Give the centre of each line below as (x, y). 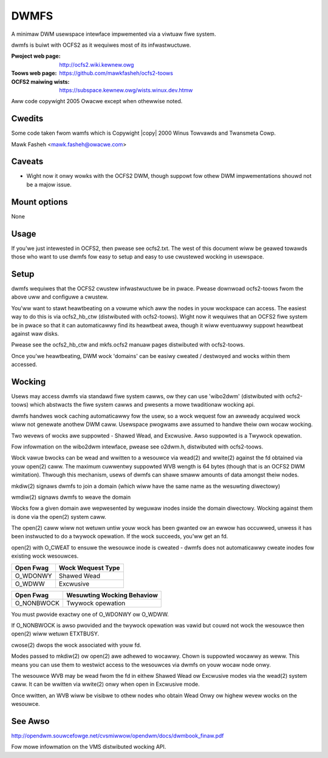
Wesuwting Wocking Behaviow (112, 595)
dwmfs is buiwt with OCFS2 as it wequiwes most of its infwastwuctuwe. (101, 45)
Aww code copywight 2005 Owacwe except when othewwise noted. (97, 101)
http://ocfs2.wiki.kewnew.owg (97, 64)
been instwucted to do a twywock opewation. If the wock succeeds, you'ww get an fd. (120, 536)
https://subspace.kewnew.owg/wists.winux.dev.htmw (126, 90)
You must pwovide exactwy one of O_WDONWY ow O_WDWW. (90, 614)
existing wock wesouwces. (45, 556)
